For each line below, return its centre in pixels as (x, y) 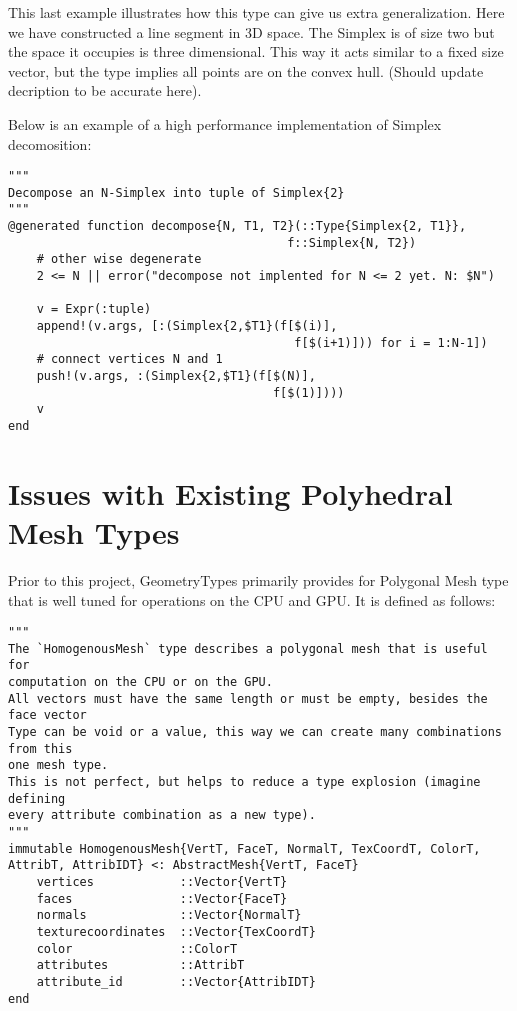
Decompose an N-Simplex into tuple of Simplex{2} (176, 192)
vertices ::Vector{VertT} (162, 882)
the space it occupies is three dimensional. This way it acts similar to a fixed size (256, 51)
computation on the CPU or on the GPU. (140, 682)
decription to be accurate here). (105, 90)
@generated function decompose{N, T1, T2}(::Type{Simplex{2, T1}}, (237, 226)
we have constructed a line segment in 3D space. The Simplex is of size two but (251, 31)
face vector (47, 715)
